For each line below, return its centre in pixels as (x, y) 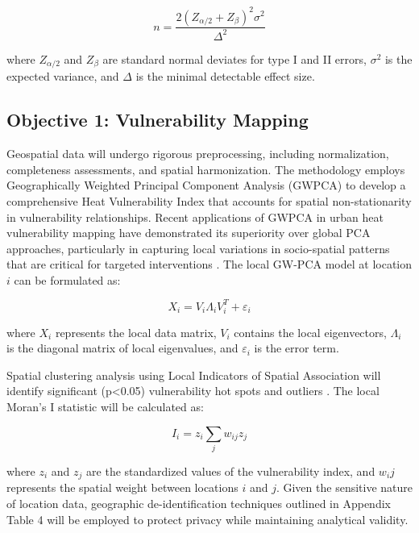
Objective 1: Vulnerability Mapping (158, 120)
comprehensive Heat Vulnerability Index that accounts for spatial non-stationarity (209, 200)
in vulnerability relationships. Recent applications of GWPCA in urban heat (195, 217)
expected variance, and (63, 76)
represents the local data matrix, (136, 332)
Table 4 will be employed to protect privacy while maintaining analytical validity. (207, 519)
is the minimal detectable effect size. (225, 76)
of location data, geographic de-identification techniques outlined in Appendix (199, 504)
